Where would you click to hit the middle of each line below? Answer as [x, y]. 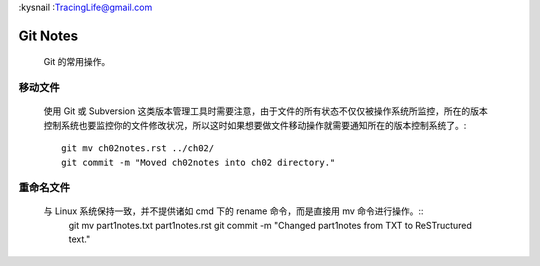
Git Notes [48, 35]
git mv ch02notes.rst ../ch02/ [138, 148]
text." [79, 239]
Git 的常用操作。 [77, 62]
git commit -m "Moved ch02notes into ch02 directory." [198, 162]
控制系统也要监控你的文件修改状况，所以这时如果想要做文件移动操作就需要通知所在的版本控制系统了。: [255, 125]
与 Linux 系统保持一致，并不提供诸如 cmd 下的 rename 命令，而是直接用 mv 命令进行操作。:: [233, 211]
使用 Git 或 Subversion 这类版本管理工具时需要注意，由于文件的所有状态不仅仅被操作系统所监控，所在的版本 [266, 111]
